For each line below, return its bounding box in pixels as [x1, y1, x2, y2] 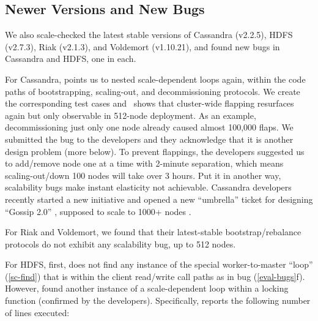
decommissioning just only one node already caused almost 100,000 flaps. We [5, 121, 294, 134]
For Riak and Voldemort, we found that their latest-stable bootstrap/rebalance [5, 225, 301, 238]
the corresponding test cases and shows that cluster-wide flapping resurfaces [5, 97, 294, 110]
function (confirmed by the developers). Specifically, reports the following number [5, 294, 311, 307]
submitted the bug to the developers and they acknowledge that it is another [5, 132, 294, 145]
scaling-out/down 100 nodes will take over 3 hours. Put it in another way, [5, 168, 281, 181]
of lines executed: [5, 306, 70, 319]
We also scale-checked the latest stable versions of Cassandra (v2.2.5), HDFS [5, 28, 293, 41]
